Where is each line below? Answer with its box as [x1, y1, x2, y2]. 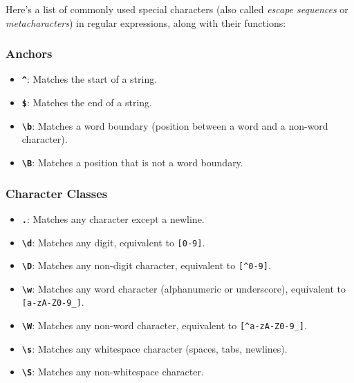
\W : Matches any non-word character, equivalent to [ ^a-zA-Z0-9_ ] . [21, 318, 307, 333]
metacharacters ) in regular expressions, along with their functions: [6, 15, 286, 30]
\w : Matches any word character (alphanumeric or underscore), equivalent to [21, 281, 346, 295]
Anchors [6, 45, 53, 62]
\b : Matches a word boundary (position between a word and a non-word [21, 118, 328, 132]
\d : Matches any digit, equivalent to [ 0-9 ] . [21, 235, 205, 249]
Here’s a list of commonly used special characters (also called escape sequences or [6, 2, 348, 16]
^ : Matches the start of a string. [21, 72, 158, 86]
